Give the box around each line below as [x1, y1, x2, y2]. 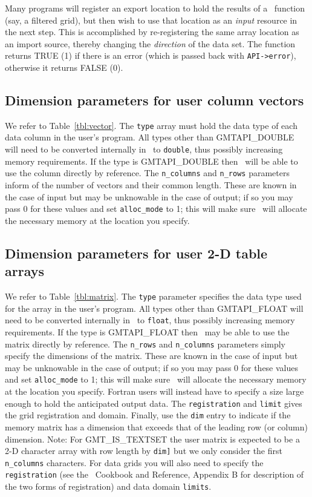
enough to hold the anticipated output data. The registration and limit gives [5, 397, 302, 409]
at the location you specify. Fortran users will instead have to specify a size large [5, 385, 304, 398]
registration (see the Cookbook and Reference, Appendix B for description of [5, 468, 304, 481]
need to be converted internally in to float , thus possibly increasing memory [5, 314, 295, 326]
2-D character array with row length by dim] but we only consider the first [5, 444, 282, 457]
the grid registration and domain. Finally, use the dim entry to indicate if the [5, 409, 291, 421]
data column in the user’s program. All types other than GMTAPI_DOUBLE [5, 131, 294, 143]
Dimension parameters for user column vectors [5, 91, 304, 110]
